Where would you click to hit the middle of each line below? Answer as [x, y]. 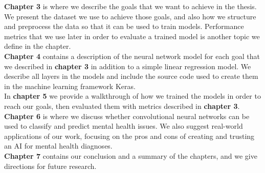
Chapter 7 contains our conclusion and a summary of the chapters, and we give [131, 155]
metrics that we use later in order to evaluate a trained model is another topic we [132, 36]
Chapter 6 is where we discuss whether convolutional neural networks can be [127, 116]
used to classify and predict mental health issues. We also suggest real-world [124, 126]
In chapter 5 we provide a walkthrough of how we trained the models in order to [132, 96]
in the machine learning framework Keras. [70, 86]
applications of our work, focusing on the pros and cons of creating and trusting [129, 136]
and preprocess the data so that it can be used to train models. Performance [124, 26]
